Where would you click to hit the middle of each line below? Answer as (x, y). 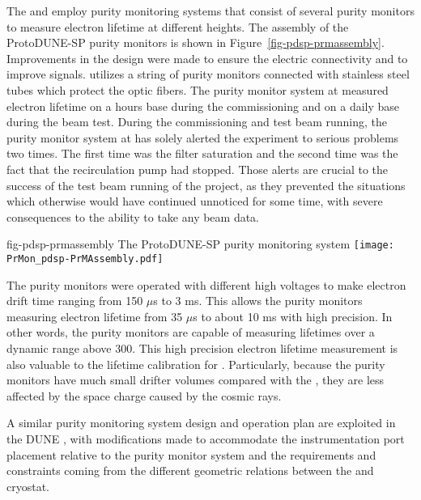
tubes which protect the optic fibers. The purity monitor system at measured (198, 89)
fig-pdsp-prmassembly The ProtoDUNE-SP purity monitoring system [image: (200, 244)
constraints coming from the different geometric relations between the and (190, 470)
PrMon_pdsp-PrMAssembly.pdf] (85, 258)
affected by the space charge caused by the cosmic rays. (144, 395)
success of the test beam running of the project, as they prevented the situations (206, 185)
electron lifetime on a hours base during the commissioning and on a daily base (203, 106)
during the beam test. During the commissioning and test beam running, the (197, 122)
